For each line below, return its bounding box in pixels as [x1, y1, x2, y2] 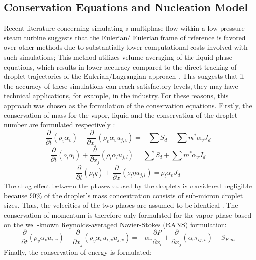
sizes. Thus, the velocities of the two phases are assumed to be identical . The [4, 200, 238, 210]
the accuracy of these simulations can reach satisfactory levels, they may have [4, 80, 238, 91]
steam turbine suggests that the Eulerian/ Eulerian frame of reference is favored [4, 32, 246, 42]
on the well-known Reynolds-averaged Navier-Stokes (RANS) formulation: [4, 219, 227, 229]
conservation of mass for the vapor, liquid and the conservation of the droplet [4, 110, 238, 120]
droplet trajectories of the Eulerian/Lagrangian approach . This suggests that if [4, 71, 244, 81]
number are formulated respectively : [4, 119, 115, 130]
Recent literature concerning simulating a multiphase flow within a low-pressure [4, 23, 245, 33]
